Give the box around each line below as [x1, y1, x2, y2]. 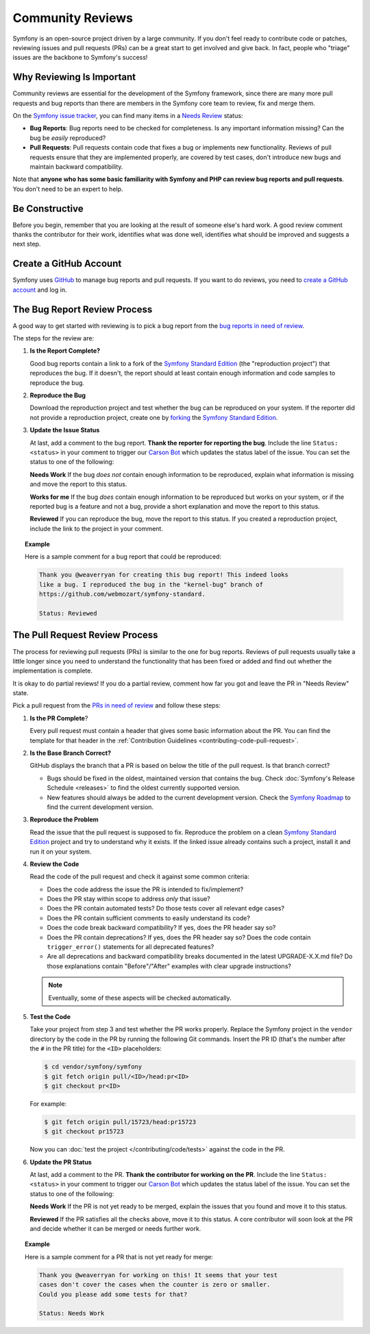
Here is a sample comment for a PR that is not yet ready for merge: [25, 1252, 214, 1261]
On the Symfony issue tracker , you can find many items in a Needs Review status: [12, 112, 243, 120]
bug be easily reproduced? [29, 134, 106, 142]
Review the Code [29, 860, 79, 868]
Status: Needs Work [38, 1309, 105, 1318]
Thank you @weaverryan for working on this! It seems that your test [38, 1271, 277, 1279]
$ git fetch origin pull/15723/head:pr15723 [44, 1118, 197, 1125]
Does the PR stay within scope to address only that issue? [47, 895, 210, 903]
